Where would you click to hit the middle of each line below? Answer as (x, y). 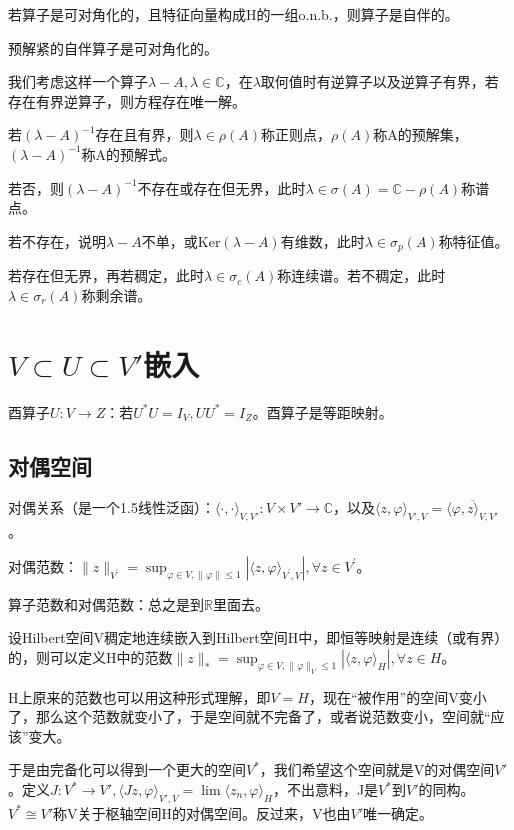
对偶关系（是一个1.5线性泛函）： (111, 507)
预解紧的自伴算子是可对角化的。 (113, 47)
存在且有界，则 (144, 134)
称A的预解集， (420, 134)
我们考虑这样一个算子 (78, 81)
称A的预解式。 (129, 153)
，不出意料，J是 (325, 789)
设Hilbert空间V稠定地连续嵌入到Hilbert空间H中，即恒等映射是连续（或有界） (258, 637)
